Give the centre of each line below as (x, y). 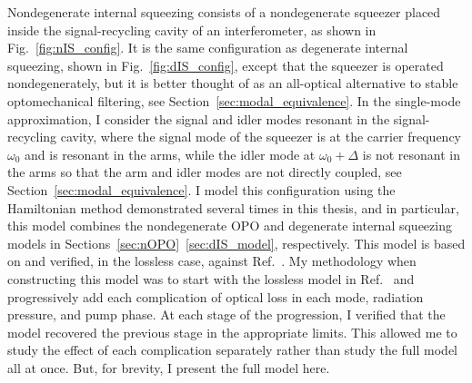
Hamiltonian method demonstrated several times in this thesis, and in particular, (233, 207)
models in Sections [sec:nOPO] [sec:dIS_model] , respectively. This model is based (236, 243)
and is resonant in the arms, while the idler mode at (170, 154)
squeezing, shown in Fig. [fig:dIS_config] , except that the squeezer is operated (226, 65)
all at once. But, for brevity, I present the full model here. (169, 367)
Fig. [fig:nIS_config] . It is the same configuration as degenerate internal (208, 48)
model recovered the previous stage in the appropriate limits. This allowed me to (232, 332)
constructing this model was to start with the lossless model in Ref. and (211, 278)
